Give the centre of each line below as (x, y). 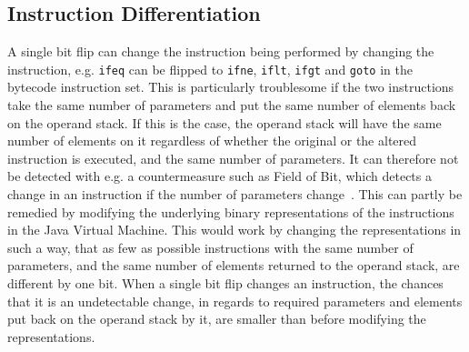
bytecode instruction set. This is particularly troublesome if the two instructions (231, 87)
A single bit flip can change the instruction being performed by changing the (221, 51)
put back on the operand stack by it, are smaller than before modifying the (217, 319)
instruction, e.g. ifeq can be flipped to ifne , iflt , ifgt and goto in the (210, 69)
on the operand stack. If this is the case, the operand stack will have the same (225, 122)
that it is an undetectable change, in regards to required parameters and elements (235, 301)
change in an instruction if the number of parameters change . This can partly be (235, 194)
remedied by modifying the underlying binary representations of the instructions (231, 211)
